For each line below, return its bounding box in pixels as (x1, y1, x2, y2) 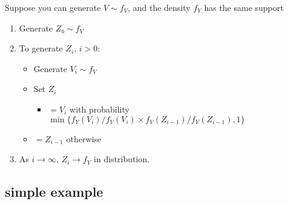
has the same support (204, 1, 284, 13)
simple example (5, 182, 103, 201)
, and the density (128, 1, 191, 13)
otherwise (66, 132, 102, 145)
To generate (19, 42, 63, 54)
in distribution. (94, 153, 150, 165)
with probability (70, 102, 129, 115)
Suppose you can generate (5, 1, 101, 13)
